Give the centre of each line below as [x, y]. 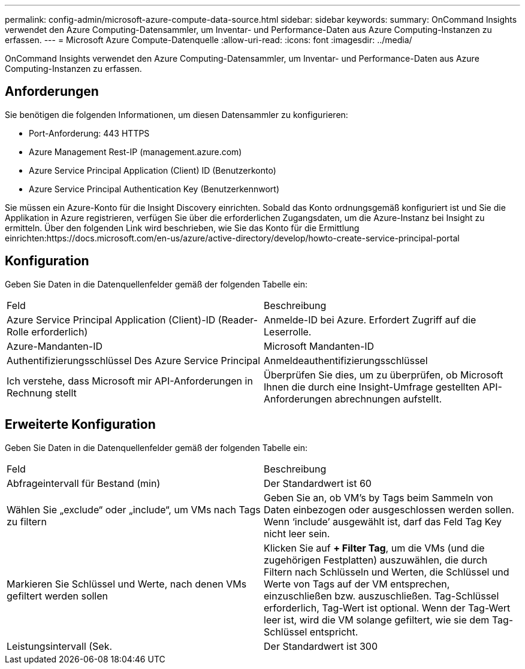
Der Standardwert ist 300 [321, 646]
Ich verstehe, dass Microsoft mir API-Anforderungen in [130, 381]
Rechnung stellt [42, 393]
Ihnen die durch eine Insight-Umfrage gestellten [372, 387]
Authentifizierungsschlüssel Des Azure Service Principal [134, 360]
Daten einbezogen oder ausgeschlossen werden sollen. [389, 509]
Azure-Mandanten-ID [55, 346]
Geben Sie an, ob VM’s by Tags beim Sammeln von [378, 497]
